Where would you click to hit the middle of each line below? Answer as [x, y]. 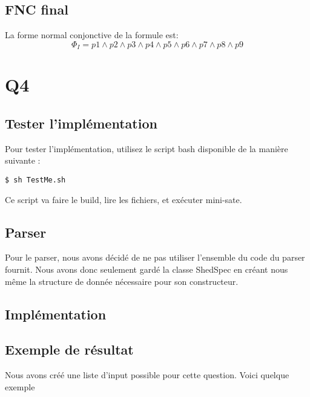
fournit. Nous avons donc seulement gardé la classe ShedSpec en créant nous [147, 269]
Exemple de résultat [69, 349]
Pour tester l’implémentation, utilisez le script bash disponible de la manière [147, 148]
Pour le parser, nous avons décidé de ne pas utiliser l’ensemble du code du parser [155, 257]
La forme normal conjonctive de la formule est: [92, 35]
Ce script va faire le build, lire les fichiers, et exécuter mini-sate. [124, 199]
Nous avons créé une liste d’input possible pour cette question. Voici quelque [147, 375]
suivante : [23, 160]
